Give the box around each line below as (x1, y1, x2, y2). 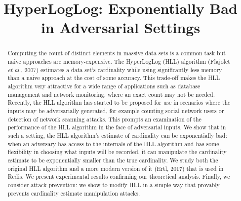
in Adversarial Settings (40, 17, 201, 38)
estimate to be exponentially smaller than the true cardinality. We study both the (7, 156, 218, 164)
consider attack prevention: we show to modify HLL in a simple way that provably (7, 180, 220, 189)
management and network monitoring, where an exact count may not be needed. (7, 90, 215, 98)
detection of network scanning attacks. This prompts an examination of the (7, 115, 201, 123)
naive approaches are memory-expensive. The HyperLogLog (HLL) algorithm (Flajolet (7, 57, 230, 66)
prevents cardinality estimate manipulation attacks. (7, 189, 140, 197)
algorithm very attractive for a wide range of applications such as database (7, 81, 201, 90)
